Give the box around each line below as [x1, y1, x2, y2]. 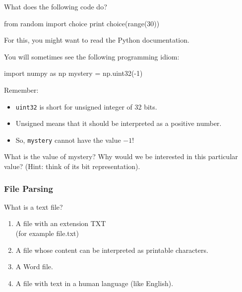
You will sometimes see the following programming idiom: [4, 51, 180, 61]
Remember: [4, 84, 39, 95]
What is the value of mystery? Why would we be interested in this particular [4, 151, 238, 162]
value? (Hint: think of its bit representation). [4, 161, 140, 172]
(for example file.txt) [15, 228, 79, 238]
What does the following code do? [4, 1, 107, 11]
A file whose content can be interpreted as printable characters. [15, 244, 208, 255]
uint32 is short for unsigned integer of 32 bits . [15, 101, 157, 112]
